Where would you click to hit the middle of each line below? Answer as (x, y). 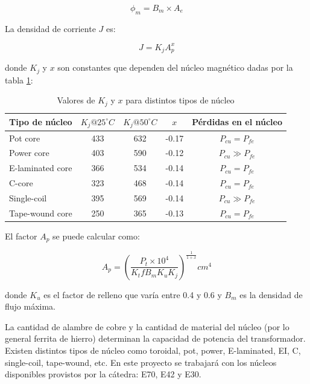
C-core (21, 183)
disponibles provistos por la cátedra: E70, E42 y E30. (103, 374)
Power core (29, 153)
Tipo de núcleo (41, 122)
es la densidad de (271, 294)
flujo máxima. (30, 306)
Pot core (25, 138)
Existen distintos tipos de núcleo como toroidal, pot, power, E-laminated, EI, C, (153, 350)
